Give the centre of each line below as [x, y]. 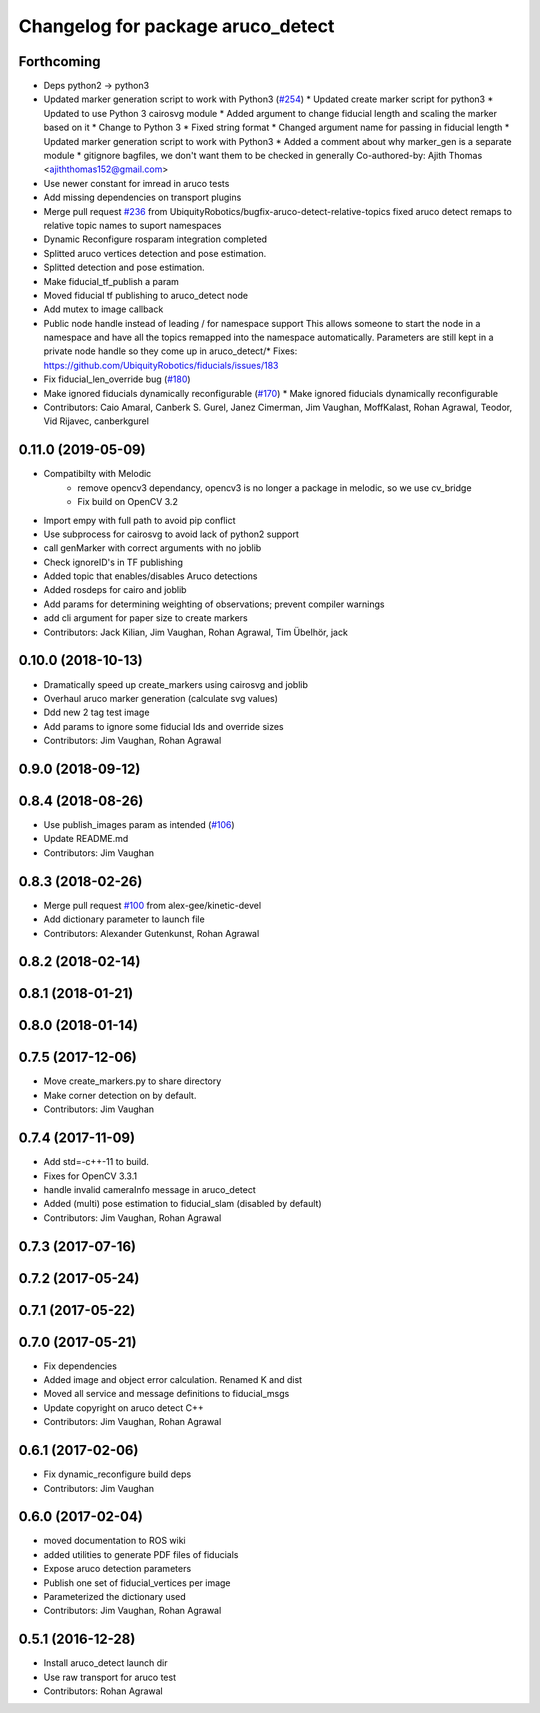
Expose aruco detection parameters [117, 1569]
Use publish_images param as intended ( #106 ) [139, 825]
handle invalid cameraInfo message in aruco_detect [150, 1189]
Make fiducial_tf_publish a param [111, 281]
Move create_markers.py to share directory [132, 1081]
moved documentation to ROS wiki [115, 1541]
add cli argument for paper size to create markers [146, 618]
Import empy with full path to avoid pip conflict [139, 520]
